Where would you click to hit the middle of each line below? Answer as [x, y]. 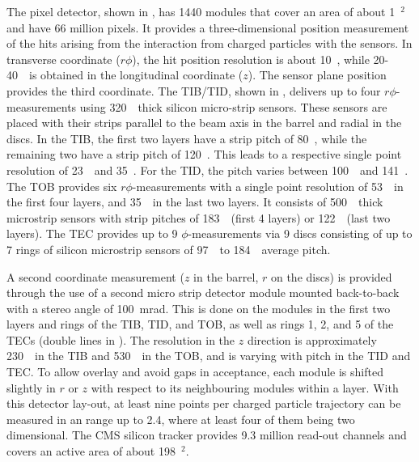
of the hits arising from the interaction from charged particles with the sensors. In [209, 43]
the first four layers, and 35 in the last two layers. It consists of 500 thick [195, 202]
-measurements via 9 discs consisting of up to [300, 233]
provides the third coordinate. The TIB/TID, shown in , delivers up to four [194, 90]
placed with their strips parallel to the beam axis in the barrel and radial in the [204, 123]
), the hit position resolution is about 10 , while [251, 59]
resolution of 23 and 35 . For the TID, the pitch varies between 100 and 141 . [207, 170]
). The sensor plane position [317, 75]
